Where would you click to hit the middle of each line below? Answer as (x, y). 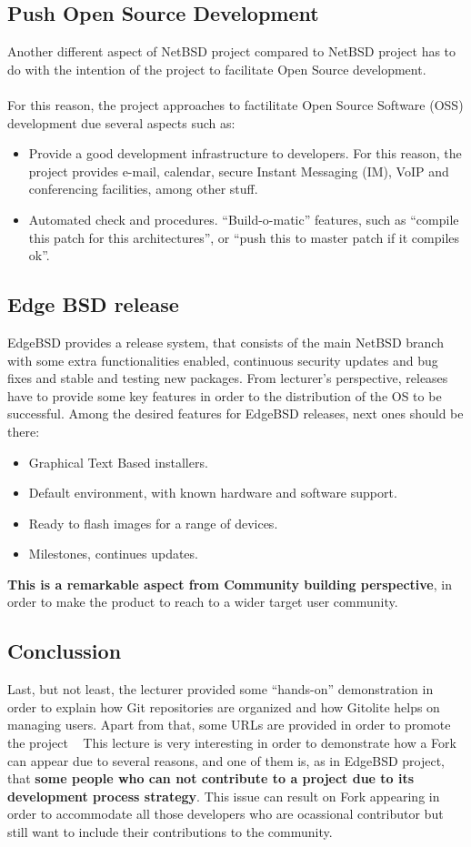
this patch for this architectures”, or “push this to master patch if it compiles (244, 237)
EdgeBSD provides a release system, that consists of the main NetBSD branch (225, 342)
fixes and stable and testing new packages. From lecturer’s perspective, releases (228, 378)
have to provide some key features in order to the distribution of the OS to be (225, 395)
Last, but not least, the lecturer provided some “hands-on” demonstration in (220, 689)
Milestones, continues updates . (114, 554)
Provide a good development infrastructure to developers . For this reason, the (245, 153)
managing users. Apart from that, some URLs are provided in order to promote (229, 725)
